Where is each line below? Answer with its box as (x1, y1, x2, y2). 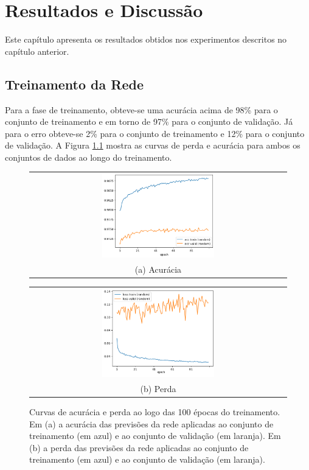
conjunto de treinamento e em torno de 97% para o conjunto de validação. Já (5, 115, 293, 128)
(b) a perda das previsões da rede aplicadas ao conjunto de (29, 441, 249, 454)
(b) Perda (140, 382, 176, 395)
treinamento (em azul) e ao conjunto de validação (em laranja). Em (29, 429, 281, 442)
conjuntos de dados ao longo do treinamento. (5, 150, 172, 163)
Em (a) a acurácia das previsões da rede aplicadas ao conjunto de (29, 417, 274, 430)
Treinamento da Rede (5, 74, 144, 93)
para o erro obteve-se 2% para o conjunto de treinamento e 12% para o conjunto (5, 127, 305, 139)
